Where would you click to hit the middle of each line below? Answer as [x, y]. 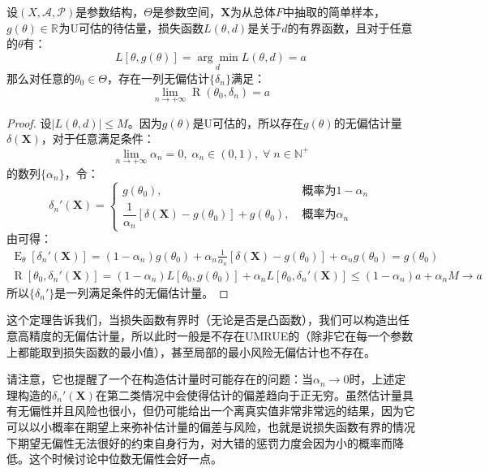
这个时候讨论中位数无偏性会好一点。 [125, 459]
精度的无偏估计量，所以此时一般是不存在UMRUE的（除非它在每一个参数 [221, 336]
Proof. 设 [29, 122]
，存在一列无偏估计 [159, 78]
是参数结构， [110, 11]
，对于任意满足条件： [98, 139]
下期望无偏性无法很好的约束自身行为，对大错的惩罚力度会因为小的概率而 [199, 442]
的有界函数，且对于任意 [350, 27]
